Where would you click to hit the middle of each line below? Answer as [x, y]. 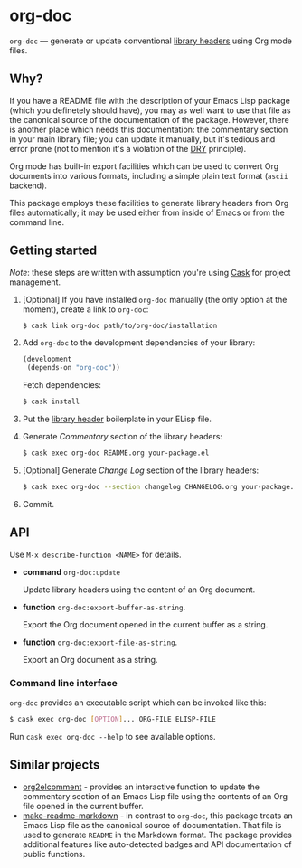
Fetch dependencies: [62, 385]
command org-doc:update [71, 571]
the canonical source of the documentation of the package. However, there [149, 119]
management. [35, 282]
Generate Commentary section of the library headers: [123, 437]
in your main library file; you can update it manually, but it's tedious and [142, 139]
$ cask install [51, 402]
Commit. [38, 504]
